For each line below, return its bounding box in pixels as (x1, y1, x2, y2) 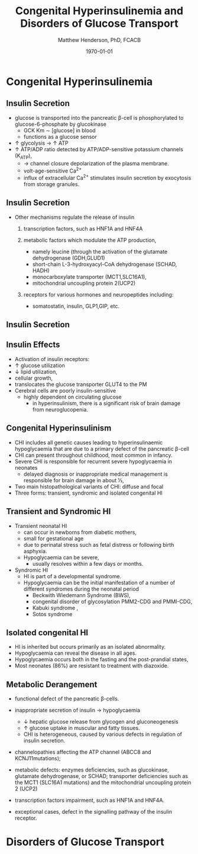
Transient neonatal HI (14, 522, 67, 529)
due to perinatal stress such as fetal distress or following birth (23, 541, 174, 548)
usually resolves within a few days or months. (32, 560, 144, 567)
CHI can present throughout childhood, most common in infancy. (14, 451, 173, 458)
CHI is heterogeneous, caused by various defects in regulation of (23, 731, 182, 738)
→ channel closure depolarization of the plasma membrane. (23, 160, 170, 167)
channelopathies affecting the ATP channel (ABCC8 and (14, 748, 152, 756)
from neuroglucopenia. (32, 406, 89, 413)
